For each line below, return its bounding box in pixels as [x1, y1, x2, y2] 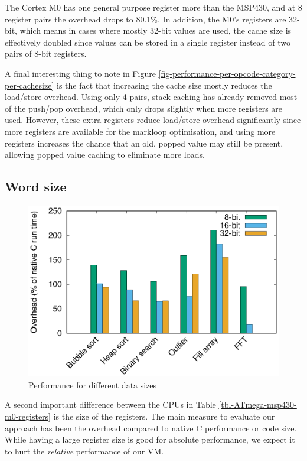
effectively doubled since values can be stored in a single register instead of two [5, 35, 290, 48]
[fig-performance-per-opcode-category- [158, 67, 296, 79]
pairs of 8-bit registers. [5, 47, 87, 60]
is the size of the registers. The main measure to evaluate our [53, 410, 275, 422]
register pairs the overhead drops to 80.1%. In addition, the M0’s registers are [5, 12, 286, 25]
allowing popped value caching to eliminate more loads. [5, 148, 205, 161]
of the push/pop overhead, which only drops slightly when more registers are [5, 102, 283, 114]
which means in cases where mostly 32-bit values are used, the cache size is [19, 24, 292, 37]
